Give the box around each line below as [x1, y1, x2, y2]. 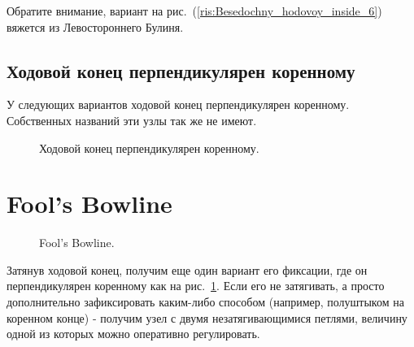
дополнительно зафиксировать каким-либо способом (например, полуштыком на [7, 293, 404, 310]
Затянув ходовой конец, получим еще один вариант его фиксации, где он [7, 261, 368, 278]
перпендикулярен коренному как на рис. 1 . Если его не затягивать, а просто [7, 277, 385, 294]
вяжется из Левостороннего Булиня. [7, 18, 184, 35]
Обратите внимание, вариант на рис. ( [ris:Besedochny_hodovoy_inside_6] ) [7, 2, 382, 19]
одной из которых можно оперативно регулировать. [7, 325, 260, 342]
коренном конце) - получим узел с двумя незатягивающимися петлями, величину [7, 309, 407, 326]
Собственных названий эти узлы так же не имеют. [7, 111, 257, 128]
